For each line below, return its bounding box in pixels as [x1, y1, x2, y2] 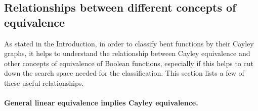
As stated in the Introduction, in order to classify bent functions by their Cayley [4, 38, 254, 48]
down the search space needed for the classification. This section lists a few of [4, 68, 244, 78]
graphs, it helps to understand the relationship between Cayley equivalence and [4, 48, 250, 59]
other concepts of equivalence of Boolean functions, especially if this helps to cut [4, 58, 253, 68]
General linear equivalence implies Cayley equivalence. [4, 97, 198, 108]
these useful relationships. [4, 77, 84, 88]
